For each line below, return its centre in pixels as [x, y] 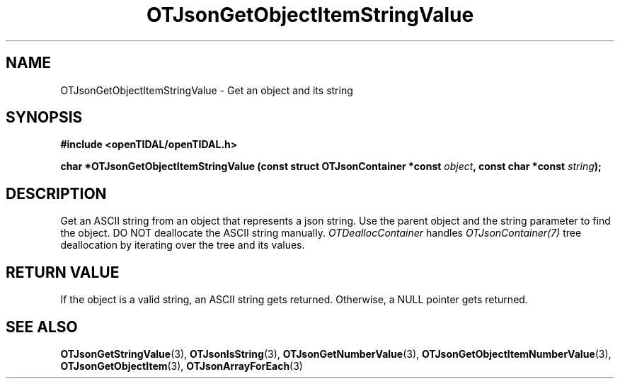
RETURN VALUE [63, 272]
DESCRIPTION [56, 193]
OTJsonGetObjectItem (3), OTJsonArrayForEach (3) [182, 366]
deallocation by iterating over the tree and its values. [183, 245]
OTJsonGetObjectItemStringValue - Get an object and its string [207, 90]
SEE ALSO [42, 327]
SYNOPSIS [44, 118]
